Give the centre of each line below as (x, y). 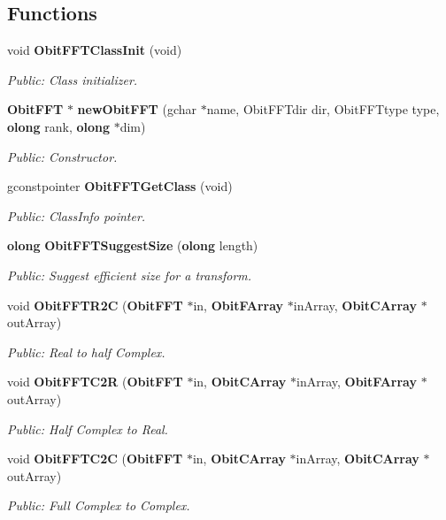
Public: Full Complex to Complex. (99, 505)
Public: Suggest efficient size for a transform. (130, 275)
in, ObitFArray (238, 305)
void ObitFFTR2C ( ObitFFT (95, 305)
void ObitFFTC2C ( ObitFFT (95, 459)
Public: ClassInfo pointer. (77, 215)
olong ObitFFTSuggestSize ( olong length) (133, 245)
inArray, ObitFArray (357, 382)
